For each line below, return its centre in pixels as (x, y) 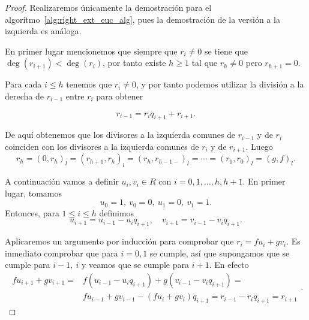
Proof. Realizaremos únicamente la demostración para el (108, 7)
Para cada (23, 84)
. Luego (259, 146)
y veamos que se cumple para (135, 265)
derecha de (24, 96)
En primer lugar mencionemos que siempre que (91, 51)
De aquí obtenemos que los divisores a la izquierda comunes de (120, 135)
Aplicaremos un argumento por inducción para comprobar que (119, 241)
